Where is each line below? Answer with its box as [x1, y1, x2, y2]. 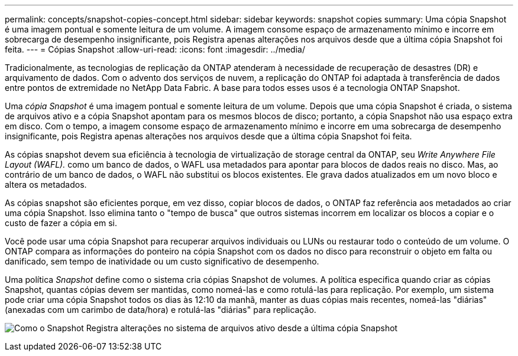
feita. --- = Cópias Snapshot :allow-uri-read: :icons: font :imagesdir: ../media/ [5, 44, 305, 54]
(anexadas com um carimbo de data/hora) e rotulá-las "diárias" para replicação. [5, 305, 316, 315]
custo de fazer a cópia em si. [5, 218, 117, 228]
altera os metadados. [5, 179, 87, 190]
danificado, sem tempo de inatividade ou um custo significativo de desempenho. [5, 256, 319, 266]
